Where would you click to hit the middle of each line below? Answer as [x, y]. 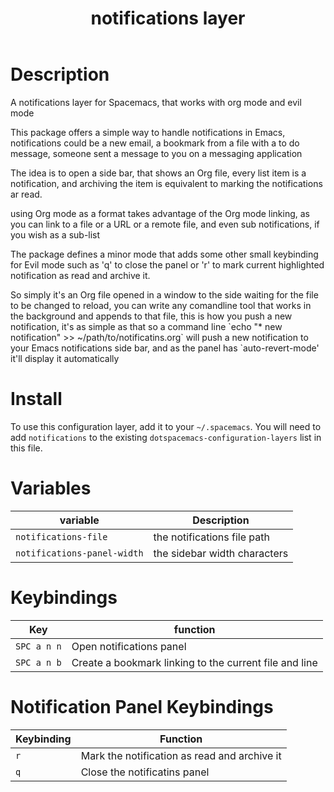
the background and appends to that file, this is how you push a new [151, 316]
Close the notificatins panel [145, 772]
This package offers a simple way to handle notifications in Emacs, [148, 132]
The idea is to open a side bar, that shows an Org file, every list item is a [158, 173]
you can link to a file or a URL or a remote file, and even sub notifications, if [165, 224]
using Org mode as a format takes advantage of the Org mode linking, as [160, 213]
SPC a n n [38, 646]
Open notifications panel [129, 646]
